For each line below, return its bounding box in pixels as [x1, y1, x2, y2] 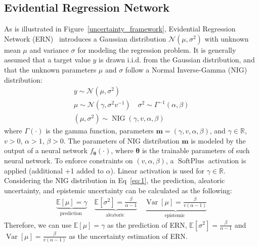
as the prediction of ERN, [107, 219, 187, 230]
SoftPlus [178, 158, 204, 165]
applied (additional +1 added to [4, 165, 104, 175]
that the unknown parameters [4, 64, 97, 75]
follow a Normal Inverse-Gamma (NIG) [125, 64, 247, 75]
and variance [29, 44, 69, 55]
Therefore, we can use [4, 219, 72, 230]
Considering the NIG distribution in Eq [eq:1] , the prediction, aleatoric [4, 175, 225, 186]
